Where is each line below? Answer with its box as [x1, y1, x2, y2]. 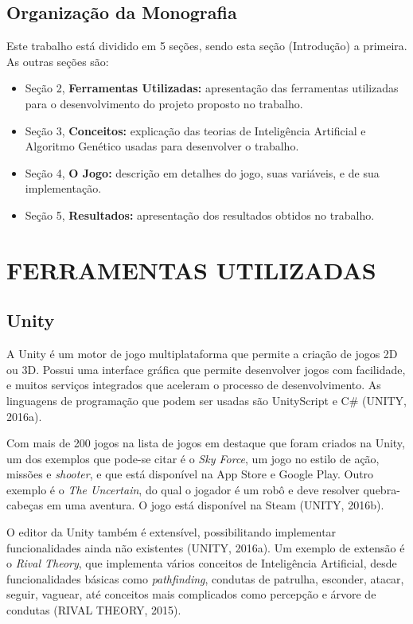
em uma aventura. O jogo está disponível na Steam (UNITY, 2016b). [47, 497, 384, 513]
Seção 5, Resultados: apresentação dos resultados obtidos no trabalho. [25, 206, 375, 223]
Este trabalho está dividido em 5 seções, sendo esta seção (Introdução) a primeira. [6, 37, 407, 54]
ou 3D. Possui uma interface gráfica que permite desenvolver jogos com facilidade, [6, 361, 406, 377]
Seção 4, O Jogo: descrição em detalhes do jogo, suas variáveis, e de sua [25, 164, 380, 181]
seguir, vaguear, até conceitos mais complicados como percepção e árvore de [6, 586, 376, 603]
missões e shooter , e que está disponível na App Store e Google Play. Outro [6, 466, 374, 482]
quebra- [363, 481, 400, 497]
